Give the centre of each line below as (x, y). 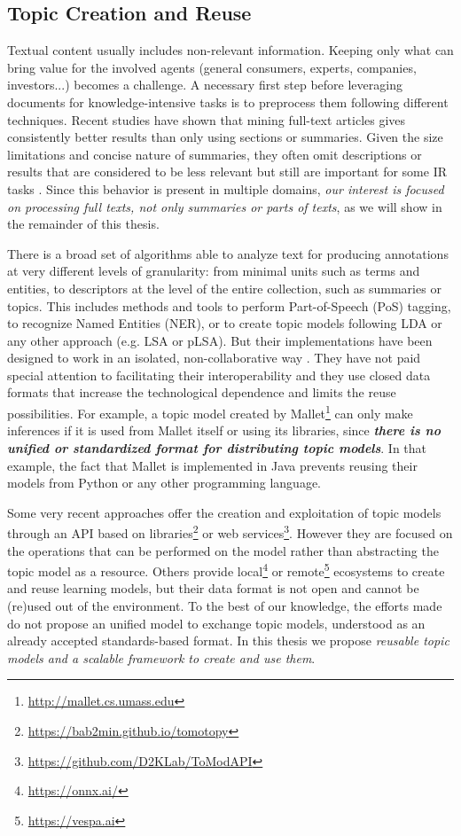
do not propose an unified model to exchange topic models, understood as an (216, 623)
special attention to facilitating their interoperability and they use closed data (219, 375)
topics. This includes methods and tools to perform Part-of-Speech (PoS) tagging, (229, 305)
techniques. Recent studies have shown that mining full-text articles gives (207, 119)
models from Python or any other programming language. (164, 483)
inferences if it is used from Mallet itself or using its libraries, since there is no (224, 430)
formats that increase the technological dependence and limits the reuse (202, 392)
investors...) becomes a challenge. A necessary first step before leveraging (205, 85)
